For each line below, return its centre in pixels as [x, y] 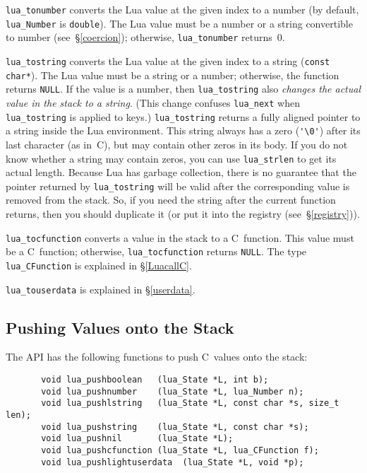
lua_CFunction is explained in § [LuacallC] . [99, 265]
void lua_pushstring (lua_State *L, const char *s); [175, 427]
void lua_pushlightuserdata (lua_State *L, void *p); [173, 462]
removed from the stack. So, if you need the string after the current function [171, 200]
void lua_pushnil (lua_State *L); [137, 439]
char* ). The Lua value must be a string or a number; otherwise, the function [173, 75]
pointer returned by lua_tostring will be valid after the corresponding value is [178, 186]
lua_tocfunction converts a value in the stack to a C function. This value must [180, 237]
